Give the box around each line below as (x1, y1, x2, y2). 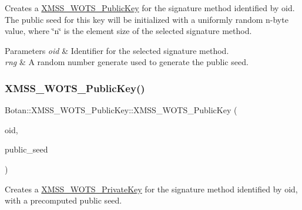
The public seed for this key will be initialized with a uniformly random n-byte (5, 13, 288, 25)
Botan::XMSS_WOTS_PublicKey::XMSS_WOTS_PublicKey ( (5, 104, 237, 116)
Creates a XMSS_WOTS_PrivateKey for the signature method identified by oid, (5, 182, 298, 195)
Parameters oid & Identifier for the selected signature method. (5, 44, 229, 56)
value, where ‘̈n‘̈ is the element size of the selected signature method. (5, 25, 252, 37)
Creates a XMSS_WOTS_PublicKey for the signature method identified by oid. (5, 2, 295, 13)
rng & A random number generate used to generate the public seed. (5, 56, 249, 68)
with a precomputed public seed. (5, 194, 122, 206)
